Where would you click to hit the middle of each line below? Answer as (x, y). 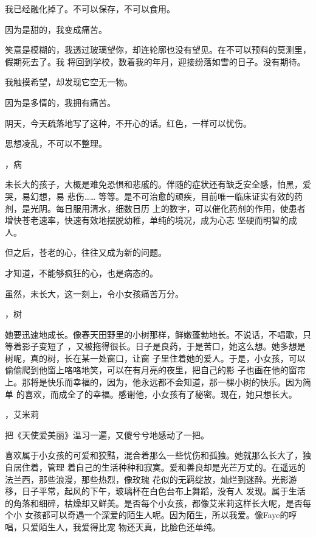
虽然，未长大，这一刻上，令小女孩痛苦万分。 (94, 293)
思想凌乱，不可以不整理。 (56, 143)
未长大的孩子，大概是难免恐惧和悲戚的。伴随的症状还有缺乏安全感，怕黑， (154, 184)
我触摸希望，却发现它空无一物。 (69, 82)
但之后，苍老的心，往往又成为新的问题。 (86, 252)
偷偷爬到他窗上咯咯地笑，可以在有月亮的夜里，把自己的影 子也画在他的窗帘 (155, 370)
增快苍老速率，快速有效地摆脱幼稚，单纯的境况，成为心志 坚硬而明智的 (147, 220)
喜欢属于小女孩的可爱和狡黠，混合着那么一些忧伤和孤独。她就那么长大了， (154, 455)
